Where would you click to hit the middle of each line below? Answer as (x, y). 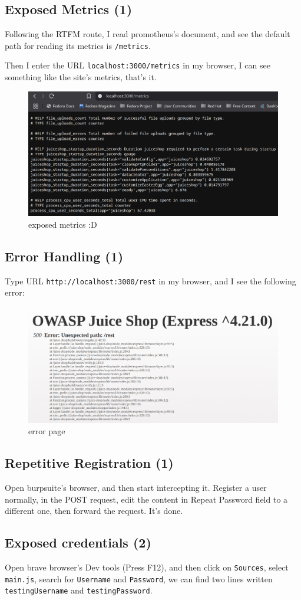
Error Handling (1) (64, 256)
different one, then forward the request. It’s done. (94, 511)
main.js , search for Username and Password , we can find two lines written (139, 578)
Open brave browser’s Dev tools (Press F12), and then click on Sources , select (147, 567)
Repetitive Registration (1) (89, 463)
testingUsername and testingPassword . (79, 590)
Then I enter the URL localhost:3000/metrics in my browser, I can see (138, 65)
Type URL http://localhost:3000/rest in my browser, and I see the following (150, 281)
